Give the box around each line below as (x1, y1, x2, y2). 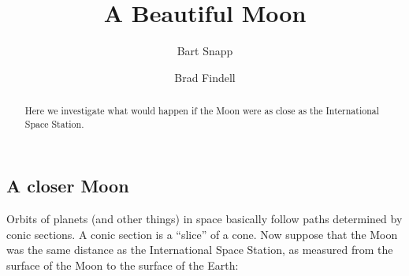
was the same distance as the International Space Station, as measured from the (6, 241, 393, 258)
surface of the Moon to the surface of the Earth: (6, 257, 239, 274)
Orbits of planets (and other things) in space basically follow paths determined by (6, 211, 403, 227)
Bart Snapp (177, 43, 233, 59)
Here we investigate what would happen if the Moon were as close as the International (24, 104, 379, 117)
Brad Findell (174, 69, 236, 85)
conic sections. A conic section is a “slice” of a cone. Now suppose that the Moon (6, 226, 398, 242)
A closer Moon (6, 173, 129, 198)
